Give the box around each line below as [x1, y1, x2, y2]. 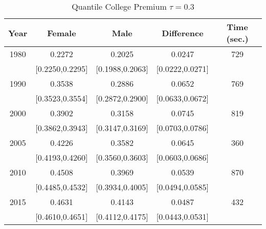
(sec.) [226, 33, 249, 44]
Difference [162, 27, 204, 39]
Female [47, 27, 76, 39]
